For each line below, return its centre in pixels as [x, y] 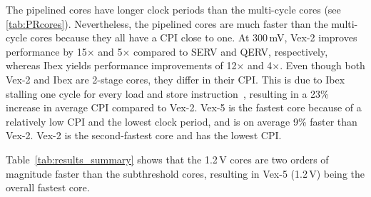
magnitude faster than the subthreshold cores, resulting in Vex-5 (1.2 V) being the [185, 173]
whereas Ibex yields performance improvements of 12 [121, 65]
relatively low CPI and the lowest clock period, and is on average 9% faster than [182, 121]
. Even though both [322, 65]
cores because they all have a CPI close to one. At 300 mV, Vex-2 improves [194, 37]
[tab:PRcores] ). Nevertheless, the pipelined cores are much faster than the [167, 23]
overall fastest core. [48, 187]
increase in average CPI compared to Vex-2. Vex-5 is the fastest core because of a [184, 107]
